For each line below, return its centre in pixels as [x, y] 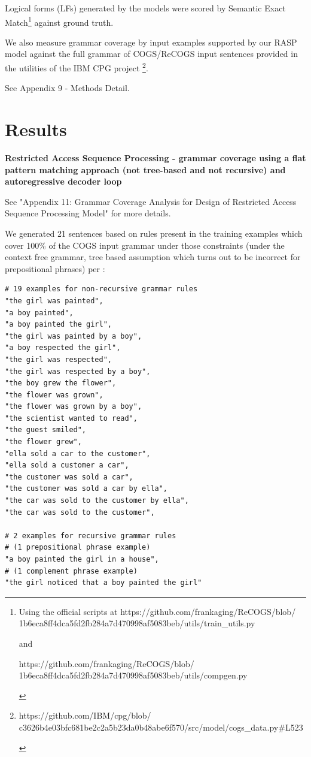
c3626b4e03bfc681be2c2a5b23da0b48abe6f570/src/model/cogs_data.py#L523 [161, 727]
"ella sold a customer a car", [67, 465]
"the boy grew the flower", [61, 383]
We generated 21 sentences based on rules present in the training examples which [154, 233]
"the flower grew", [43, 442]
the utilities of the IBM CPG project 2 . [77, 67]
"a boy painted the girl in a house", [82, 559]
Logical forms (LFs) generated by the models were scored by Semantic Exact [145, 8]
